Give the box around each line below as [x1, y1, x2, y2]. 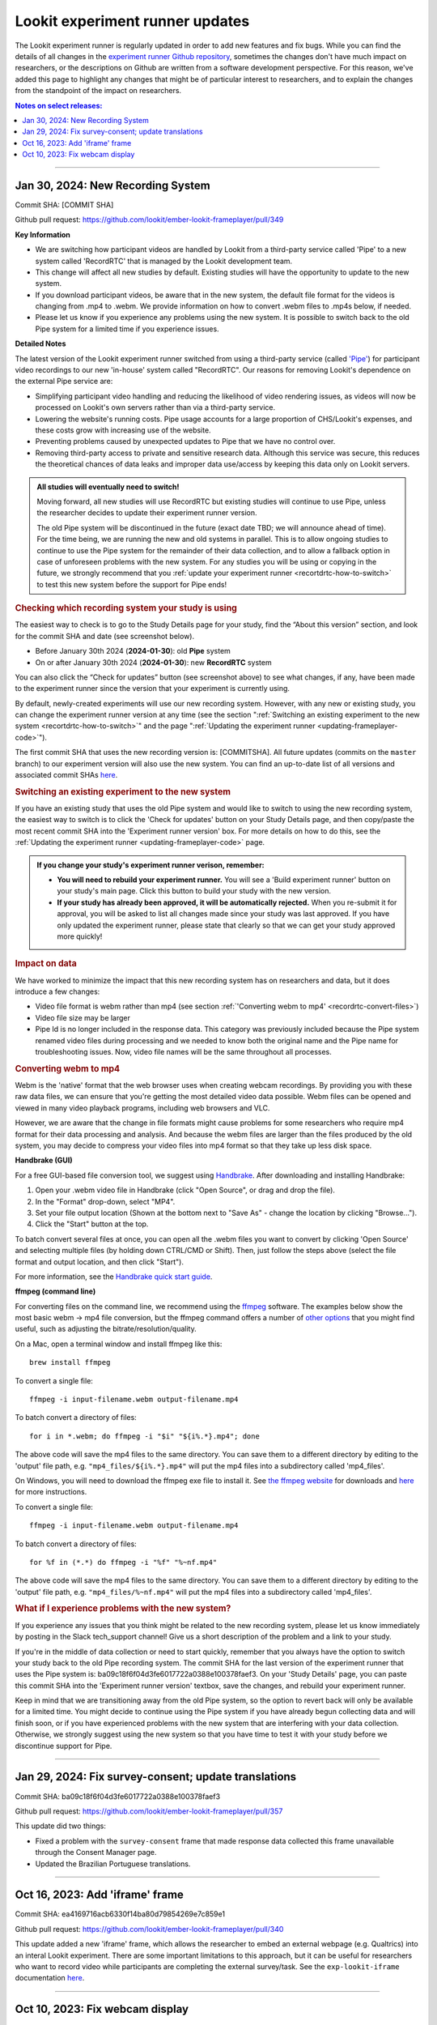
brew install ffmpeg [29, 1358, 111, 1367]
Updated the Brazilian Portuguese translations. [35, 1859, 191, 1869]
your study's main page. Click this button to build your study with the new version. [57, 886, 332, 896]
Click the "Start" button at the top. [35, 1219, 149, 1229]
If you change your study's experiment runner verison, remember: [36, 859, 265, 870]
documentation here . [15, 1973, 85, 1983]
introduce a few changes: [15, 987, 100, 996]
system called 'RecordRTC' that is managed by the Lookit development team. [35, 256, 293, 266]
